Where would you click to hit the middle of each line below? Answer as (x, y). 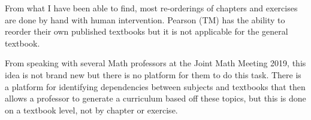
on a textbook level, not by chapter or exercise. (91, 110)
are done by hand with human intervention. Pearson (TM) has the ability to (145, 19)
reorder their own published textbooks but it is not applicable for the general (147, 31)
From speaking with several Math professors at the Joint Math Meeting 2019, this (155, 63)
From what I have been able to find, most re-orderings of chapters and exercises (151, 8)
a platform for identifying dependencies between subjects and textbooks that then (155, 86)
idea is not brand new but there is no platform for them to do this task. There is (153, 74)
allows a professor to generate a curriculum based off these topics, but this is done (155, 98)
